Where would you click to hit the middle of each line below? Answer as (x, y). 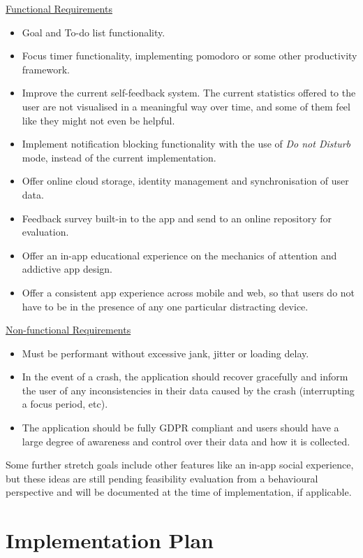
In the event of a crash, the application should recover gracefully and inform (185, 377)
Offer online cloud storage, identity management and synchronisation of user (185, 181)
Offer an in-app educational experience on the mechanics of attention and (179, 255)
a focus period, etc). (65, 404)
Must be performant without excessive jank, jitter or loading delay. (165, 353)
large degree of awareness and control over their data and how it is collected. (186, 441)
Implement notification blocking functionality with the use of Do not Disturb (186, 144)
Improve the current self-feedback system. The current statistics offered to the (189, 93)
